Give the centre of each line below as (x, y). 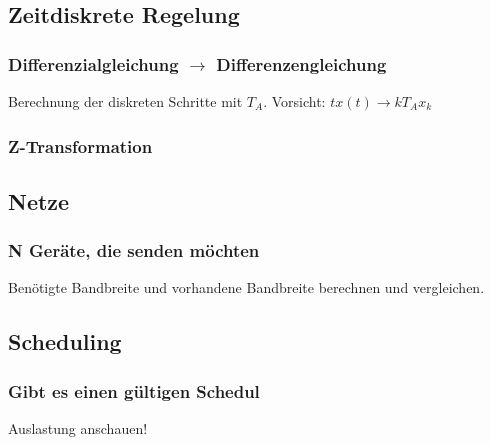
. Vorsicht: (294, 101)
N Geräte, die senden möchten (134, 250)
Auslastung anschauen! (78, 428)
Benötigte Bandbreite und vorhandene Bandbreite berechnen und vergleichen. (246, 287)
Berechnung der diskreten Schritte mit (125, 101)
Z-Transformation (80, 145)
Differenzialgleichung (93, 63)
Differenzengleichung (301, 63)
